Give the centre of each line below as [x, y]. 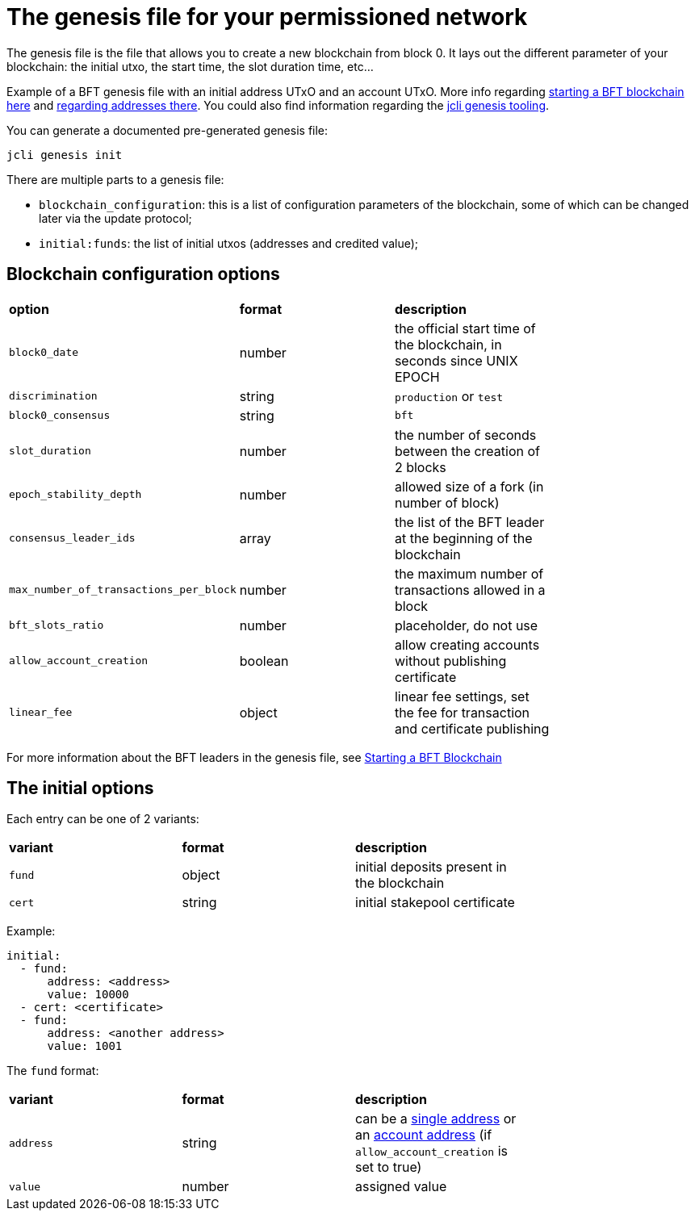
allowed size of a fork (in [469, 486]
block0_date [44, 353]
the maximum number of [469, 573]
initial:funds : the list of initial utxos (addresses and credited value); [228, 243]
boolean [264, 661]
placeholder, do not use [466, 625]
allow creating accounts [467, 644]
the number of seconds [465, 435]
